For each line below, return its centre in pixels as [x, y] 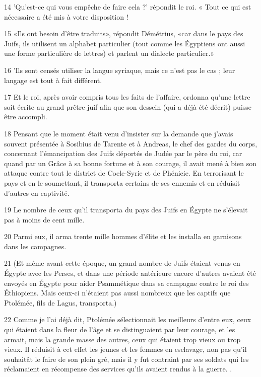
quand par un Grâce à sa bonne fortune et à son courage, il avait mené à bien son [130, 163]
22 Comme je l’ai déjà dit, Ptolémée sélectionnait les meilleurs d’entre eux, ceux [128, 319]
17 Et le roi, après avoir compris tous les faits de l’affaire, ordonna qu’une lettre [127, 97]
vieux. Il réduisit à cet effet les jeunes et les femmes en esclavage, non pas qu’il [125, 349]
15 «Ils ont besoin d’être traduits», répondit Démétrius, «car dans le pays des [124, 33]
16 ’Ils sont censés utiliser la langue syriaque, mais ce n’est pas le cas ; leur [120, 70]
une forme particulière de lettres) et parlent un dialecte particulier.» [109, 53]
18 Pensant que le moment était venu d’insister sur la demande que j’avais [119, 133]
